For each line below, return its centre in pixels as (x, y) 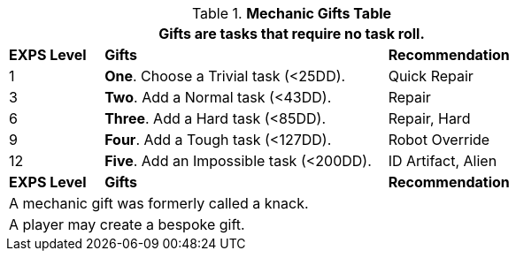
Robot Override (439, 140)
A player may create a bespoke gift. (127, 224)
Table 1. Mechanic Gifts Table (292, 13)
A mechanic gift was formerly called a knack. (159, 203)
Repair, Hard (429, 118)
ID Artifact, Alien (443, 161)
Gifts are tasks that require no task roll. (292, 34)
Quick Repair (431, 76)
